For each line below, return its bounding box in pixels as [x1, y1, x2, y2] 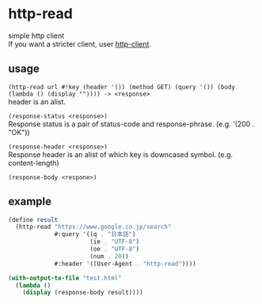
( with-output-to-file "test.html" [8, 274, 123, 282]
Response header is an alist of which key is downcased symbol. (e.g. [8, 149, 234, 159]
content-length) [8, 158, 59, 167]
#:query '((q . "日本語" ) [54, 231, 136, 238]
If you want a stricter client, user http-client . [8, 39, 152, 48]
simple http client [8, 31, 65, 40]
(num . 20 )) [89, 252, 129, 261]
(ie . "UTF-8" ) [89, 238, 140, 246]
